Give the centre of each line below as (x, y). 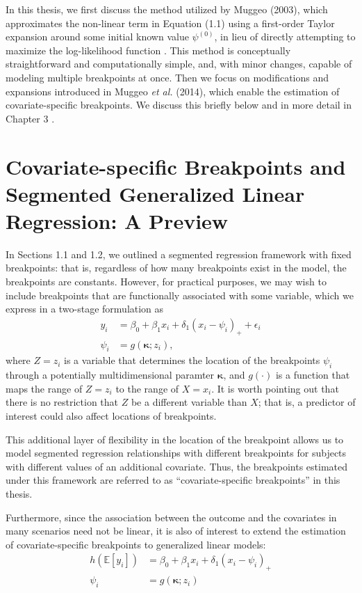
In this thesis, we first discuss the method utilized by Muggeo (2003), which (167, 9)
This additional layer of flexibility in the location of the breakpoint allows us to (175, 439)
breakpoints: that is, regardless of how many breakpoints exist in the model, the (176, 268)
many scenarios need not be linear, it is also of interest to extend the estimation (176, 531)
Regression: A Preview (117, 220)
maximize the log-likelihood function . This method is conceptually (148, 50)
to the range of (147, 388)
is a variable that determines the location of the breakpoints (192, 360)
